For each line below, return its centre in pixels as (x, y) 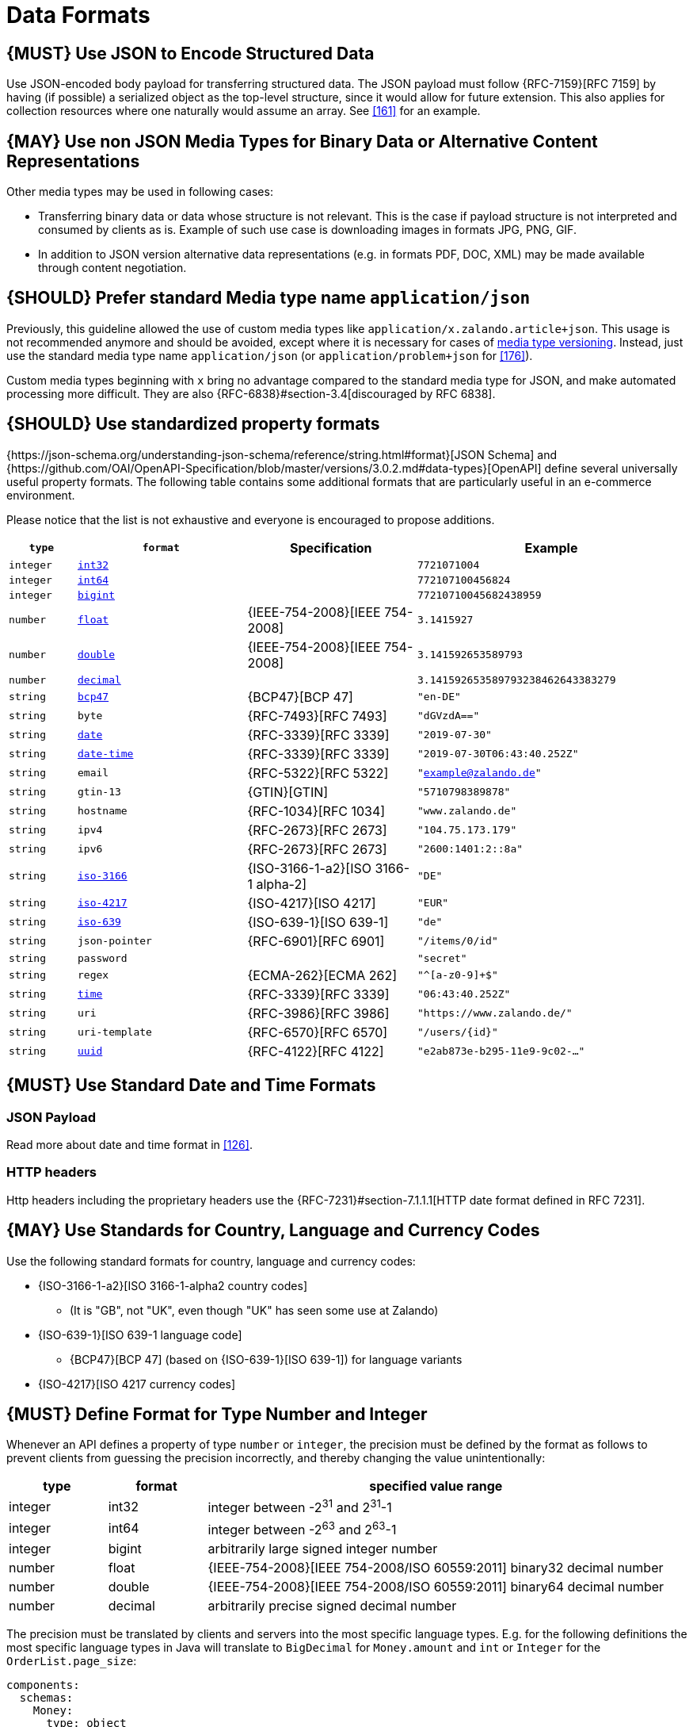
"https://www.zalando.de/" (495, 1013)
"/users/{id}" (458, 1032)
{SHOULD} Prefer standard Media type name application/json (268, 298)
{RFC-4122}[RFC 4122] (316, 1051)
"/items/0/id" (458, 941)
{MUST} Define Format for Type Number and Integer (217, 1414)
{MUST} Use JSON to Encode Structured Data (190, 53)
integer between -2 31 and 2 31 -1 (300, 1507)
